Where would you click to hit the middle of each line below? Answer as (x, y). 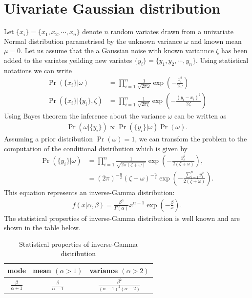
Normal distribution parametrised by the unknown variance (93, 41)
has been (234, 50)
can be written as (200, 116)
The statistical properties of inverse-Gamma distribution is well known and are (122, 218)
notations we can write (38, 70)
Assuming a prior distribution (48, 138)
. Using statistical (222, 60)
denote (92, 31)
